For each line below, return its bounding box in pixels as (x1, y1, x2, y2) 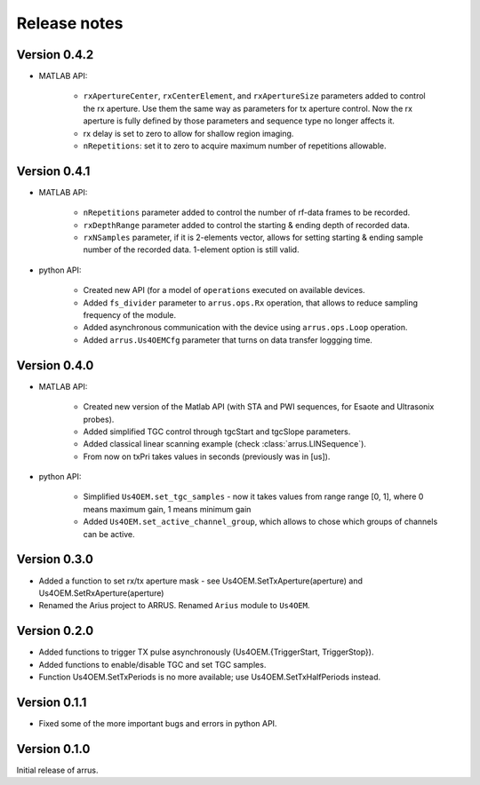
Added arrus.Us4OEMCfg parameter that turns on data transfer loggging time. (83, 334, 373, 345)
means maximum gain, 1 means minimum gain (83, 504, 252, 514)
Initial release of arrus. (16, 765, 99, 775)
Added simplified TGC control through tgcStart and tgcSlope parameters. (83, 426, 351, 437)
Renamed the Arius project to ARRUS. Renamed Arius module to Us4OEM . (38, 600, 310, 611)
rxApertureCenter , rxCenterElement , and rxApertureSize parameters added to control (83, 91, 426, 101)
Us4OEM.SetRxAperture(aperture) (38, 587, 164, 599)
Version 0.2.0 (16, 623, 94, 638)
